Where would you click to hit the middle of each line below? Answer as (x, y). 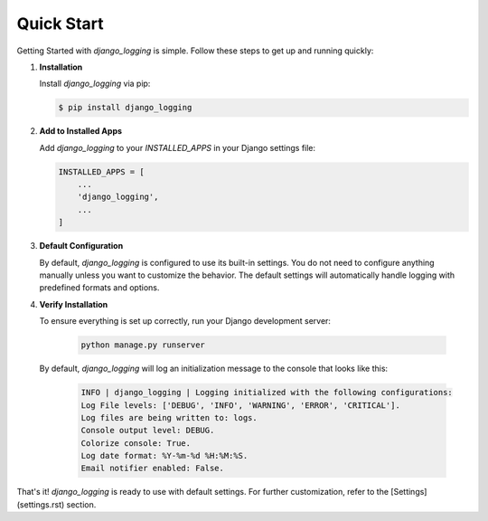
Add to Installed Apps (80, 131)
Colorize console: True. (136, 443)
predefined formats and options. (99, 288)
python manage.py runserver (143, 345)
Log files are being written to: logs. (169, 417)
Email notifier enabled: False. (153, 469)
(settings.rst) (41, 504)
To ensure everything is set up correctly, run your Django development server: (185, 321)
